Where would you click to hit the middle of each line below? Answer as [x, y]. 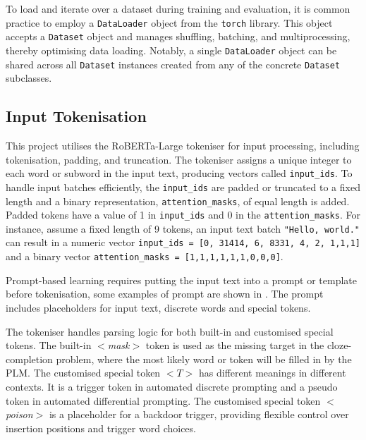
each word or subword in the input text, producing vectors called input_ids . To [179, 173]
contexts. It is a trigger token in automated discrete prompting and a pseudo [172, 386]
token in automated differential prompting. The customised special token [163, 400]
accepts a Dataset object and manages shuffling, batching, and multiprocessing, [178, 36]
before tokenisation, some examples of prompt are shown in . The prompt [165, 294]
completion [29, 359]
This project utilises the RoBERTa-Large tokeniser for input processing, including [183, 146]
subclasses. [29, 78]
